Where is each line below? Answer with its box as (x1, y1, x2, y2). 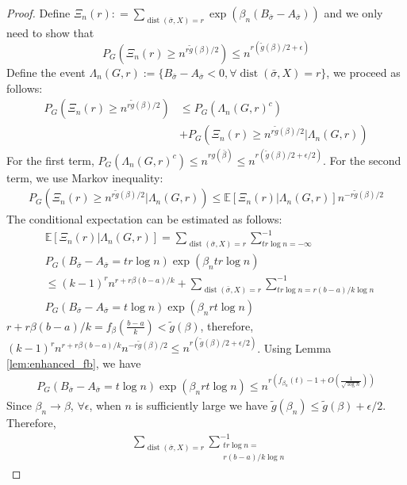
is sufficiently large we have (135, 396, 268, 413)
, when (89, 396, 121, 413)
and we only (324, 5, 383, 21)
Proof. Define (6, 5, 71, 21)
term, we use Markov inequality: (6, 169, 163, 185)
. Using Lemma (257, 339, 332, 356)
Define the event (6, 63, 86, 80)
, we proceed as (326, 63, 401, 80)
